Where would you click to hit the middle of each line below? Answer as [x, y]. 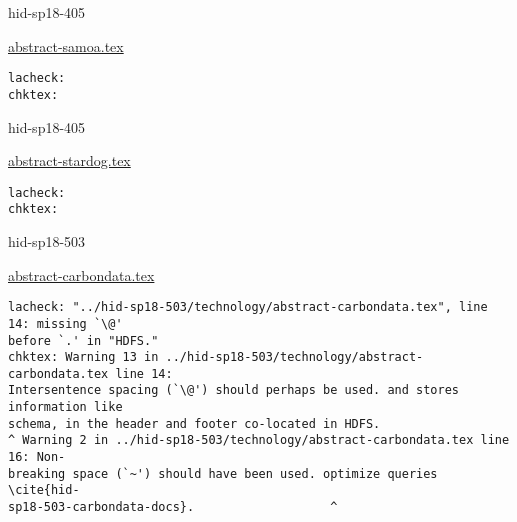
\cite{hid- [44, 490]
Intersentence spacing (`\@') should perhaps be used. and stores [234, 390]
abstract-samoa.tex [66, 45]
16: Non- [37, 457]
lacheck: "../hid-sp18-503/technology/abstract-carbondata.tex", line [248, 307]
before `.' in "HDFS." [83, 340]
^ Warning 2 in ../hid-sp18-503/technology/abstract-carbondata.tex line [259, 440]
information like [65, 407]
